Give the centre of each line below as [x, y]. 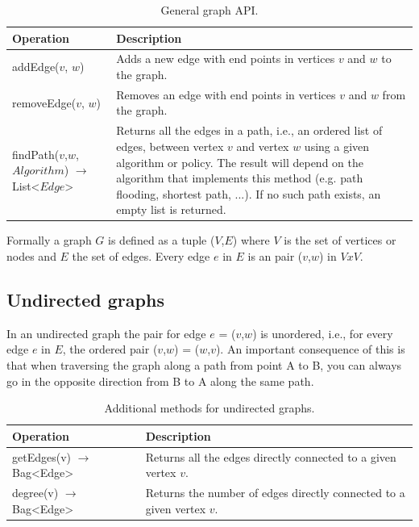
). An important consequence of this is [310, 349]
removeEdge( [44, 102]
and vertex [263, 146]
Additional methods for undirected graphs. [209, 408]
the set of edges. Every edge [141, 255]
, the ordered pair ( [110, 349]
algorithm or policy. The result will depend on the [240, 162]
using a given [337, 146]
